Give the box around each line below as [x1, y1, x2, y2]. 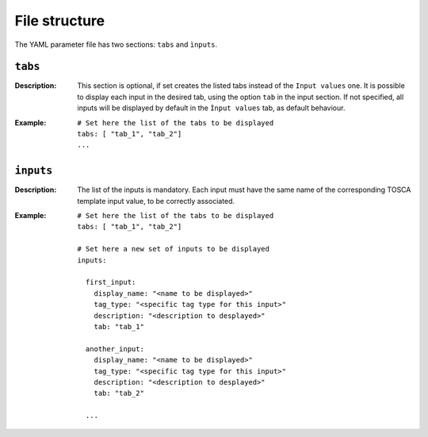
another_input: [85, 344, 144, 353]
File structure [14, 12, 105, 29]
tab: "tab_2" [94, 389, 144, 398]
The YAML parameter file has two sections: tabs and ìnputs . [14, 40, 218, 49]
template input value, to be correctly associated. [77, 196, 235, 205]
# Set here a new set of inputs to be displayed [77, 244, 269, 254]
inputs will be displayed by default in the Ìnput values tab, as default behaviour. [77, 103, 346, 113]
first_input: [85, 278, 136, 287]
